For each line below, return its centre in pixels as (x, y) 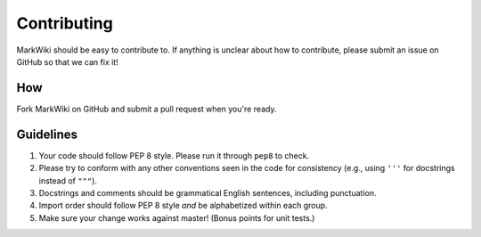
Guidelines (47, 134)
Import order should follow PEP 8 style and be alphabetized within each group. (183, 206)
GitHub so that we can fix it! (68, 61)
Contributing (65, 23)
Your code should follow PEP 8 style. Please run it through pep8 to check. (174, 155)
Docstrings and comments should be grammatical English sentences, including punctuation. (208, 192)
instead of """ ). (68, 180)
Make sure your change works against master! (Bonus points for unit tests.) (177, 217)
